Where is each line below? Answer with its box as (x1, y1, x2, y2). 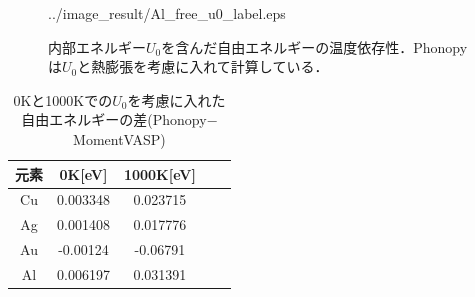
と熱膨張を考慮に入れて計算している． (77, 56, 329, 77)
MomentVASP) (73, 128, 166, 149)
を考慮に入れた (127, 89, 226, 110)
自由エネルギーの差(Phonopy (21, 109, 207, 130)
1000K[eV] (123, 163, 196, 184)
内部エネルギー (48, 36, 146, 57)
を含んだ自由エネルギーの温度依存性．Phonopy (161, 36, 468, 57)
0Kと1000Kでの (13, 89, 113, 110)
